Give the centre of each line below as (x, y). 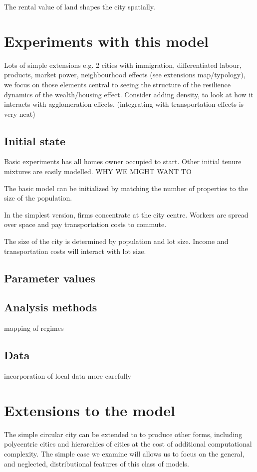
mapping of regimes (34, 328)
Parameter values (50, 278)
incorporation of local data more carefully (68, 376)
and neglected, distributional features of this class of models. (97, 463)
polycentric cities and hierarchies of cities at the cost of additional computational (128, 444)
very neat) (20, 114)
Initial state (35, 140)
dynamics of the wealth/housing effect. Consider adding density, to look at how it (129, 94)
